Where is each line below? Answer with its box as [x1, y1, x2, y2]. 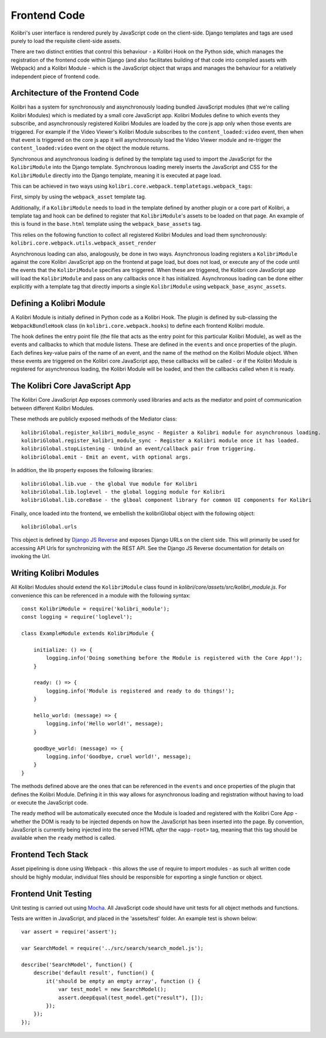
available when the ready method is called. [11, 835, 116, 842]
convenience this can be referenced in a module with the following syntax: [11, 592, 191, 599]
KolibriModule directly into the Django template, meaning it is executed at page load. [11, 172, 222, 179]
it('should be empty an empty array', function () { [46, 978, 201, 985]
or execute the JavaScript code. [11, 799, 89, 806]
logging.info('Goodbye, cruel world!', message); [46, 753, 192, 759]
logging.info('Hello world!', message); [46, 720, 164, 727]
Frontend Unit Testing [11, 888, 92, 898]
